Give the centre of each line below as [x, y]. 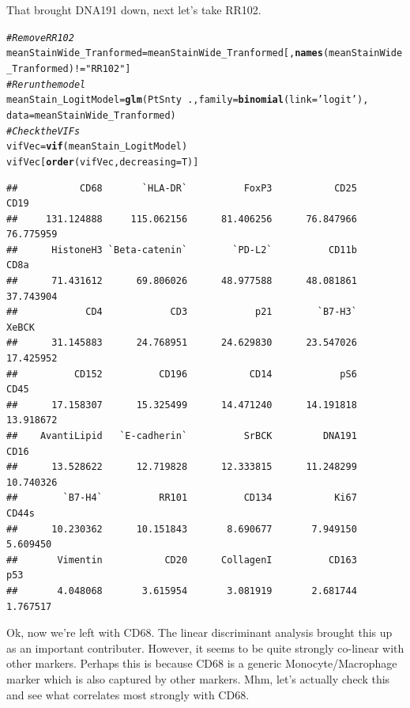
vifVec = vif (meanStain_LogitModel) [97, 147]
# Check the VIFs [43, 131]
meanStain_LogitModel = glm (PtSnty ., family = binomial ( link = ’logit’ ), [188, 100]
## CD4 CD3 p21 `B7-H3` [182, 312]
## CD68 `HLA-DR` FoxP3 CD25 [182, 188]
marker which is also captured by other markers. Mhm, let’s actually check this [198, 678]
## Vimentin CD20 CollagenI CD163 [182, 560]
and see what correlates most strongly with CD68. [128, 694]
